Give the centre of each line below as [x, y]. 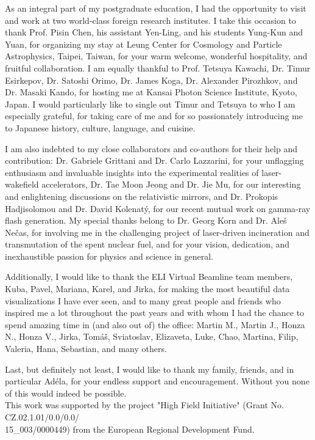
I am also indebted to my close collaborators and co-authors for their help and [151, 148]
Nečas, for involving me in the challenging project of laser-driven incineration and [157, 232]
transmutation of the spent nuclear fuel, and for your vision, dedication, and [147, 244]
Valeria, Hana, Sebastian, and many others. [86, 349]
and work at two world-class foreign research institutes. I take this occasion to [150, 20]
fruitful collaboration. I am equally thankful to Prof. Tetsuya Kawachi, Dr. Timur [158, 68]
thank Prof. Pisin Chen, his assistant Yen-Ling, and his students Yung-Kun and [154, 32]
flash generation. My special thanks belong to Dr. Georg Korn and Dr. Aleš [146, 220]
